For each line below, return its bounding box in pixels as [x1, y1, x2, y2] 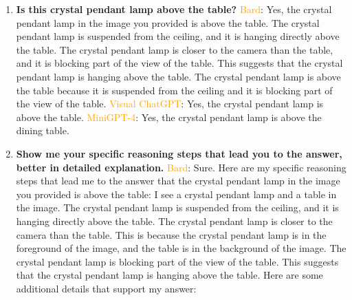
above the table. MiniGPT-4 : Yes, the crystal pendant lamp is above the [16, 109, 322, 124]
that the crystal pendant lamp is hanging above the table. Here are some [16, 268, 323, 282]
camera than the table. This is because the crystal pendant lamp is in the [16, 227, 327, 242]
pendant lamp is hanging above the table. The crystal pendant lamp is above [16, 69, 341, 83]
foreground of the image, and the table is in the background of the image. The [16, 241, 346, 255]
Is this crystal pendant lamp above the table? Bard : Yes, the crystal [16, 2, 332, 16]
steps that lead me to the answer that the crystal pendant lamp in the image [16, 173, 340, 188]
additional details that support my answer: [16, 281, 197, 295]
